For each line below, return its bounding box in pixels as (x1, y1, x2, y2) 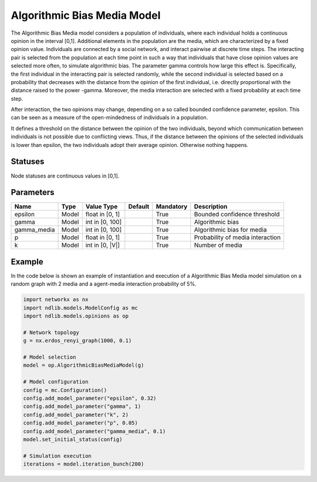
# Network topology (23, 329, 79, 336)
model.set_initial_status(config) (23, 436, 123, 443)
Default (128, 203, 150, 211)
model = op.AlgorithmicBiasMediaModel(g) (23, 362, 144, 369)
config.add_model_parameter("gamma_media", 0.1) (23, 428, 166, 434)
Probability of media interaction (194, 233, 281, 242)
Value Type (85, 203, 118, 211)
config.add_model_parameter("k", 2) (23, 411, 129, 418)
